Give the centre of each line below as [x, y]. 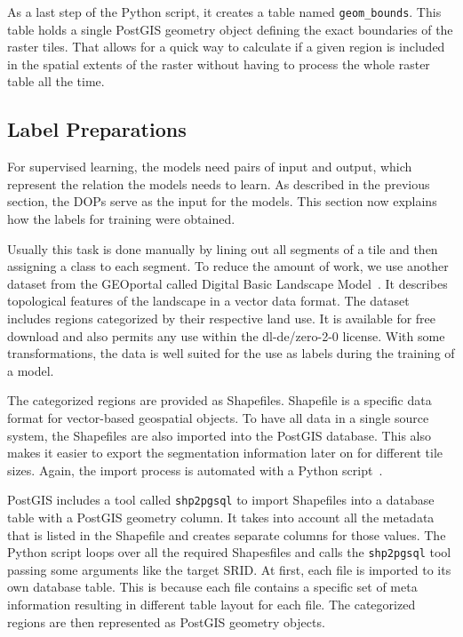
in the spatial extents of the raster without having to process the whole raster [219, 64]
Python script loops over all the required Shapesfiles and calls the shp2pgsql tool [229, 552]
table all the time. [56, 81]
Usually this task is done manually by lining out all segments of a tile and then [223, 248]
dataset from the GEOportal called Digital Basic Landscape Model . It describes [228, 283]
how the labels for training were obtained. [121, 219]
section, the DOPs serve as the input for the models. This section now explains [222, 201]
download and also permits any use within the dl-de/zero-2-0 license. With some [226, 335]
